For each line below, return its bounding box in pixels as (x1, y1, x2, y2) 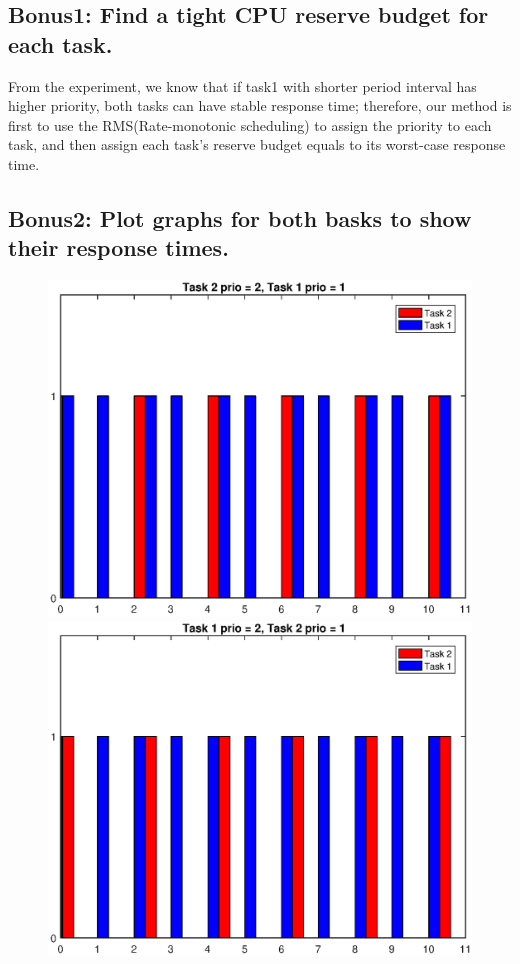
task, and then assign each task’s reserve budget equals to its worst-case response (8, 134, 506, 155)
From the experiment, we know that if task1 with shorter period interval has (8, 75, 477, 96)
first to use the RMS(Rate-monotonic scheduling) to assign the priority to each (8, 114, 492, 135)
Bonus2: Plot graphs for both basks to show (8, 202, 472, 233)
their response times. (8, 232, 229, 263)
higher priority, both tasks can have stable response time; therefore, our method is (8, 95, 512, 116)
